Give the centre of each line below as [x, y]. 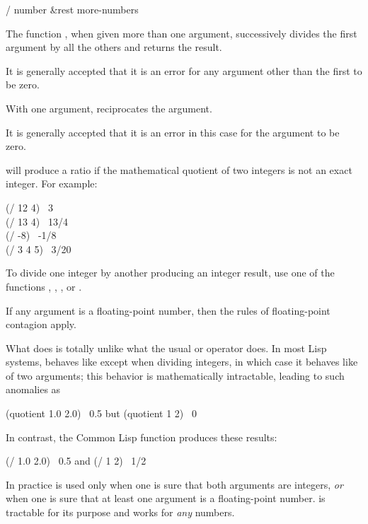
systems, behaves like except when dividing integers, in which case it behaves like [182, 362]
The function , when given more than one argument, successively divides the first [182, 33]
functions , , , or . [44, 286]
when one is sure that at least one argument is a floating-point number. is [166, 498]
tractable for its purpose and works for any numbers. [120, 512]
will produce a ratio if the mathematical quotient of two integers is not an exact [179, 169]
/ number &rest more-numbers [72, 9]
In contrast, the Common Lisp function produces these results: [142, 437]
